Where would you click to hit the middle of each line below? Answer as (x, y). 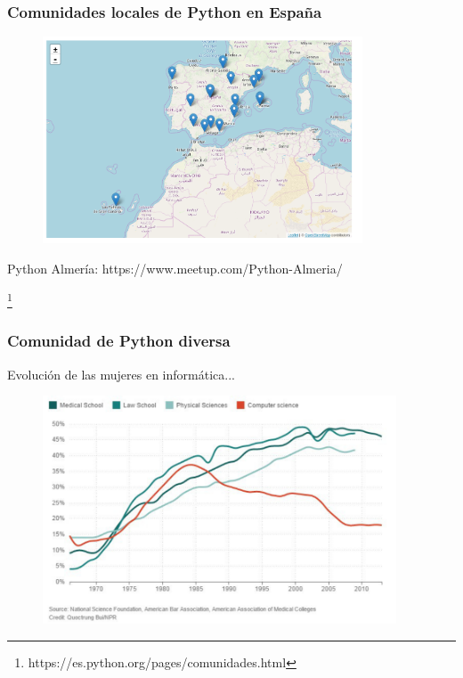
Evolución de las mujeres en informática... (121, 374)
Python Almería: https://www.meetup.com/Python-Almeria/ (175, 268)
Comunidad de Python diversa (119, 341)
